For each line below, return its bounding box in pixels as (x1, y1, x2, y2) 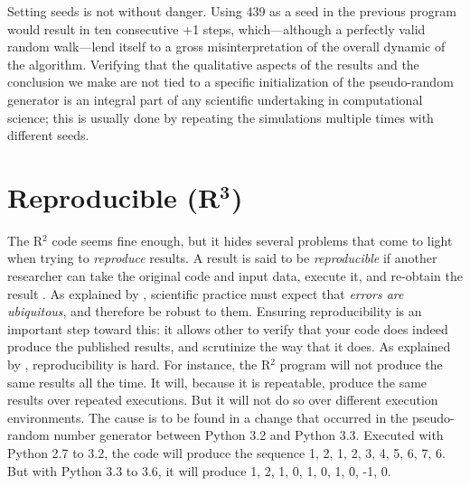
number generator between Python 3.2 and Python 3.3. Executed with (53, 425, 444, 444)
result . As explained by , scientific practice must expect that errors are (7, 284, 404, 303)
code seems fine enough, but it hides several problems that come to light (52, 230, 453, 249)
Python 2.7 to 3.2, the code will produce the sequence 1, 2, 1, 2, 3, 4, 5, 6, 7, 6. (7, 444, 446, 462)
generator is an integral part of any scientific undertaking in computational (7, 89, 423, 108)
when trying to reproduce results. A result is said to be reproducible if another (7, 248, 437, 267)
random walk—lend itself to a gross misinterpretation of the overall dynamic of (7, 37, 446, 56)
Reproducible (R (7, 178, 221, 215)
